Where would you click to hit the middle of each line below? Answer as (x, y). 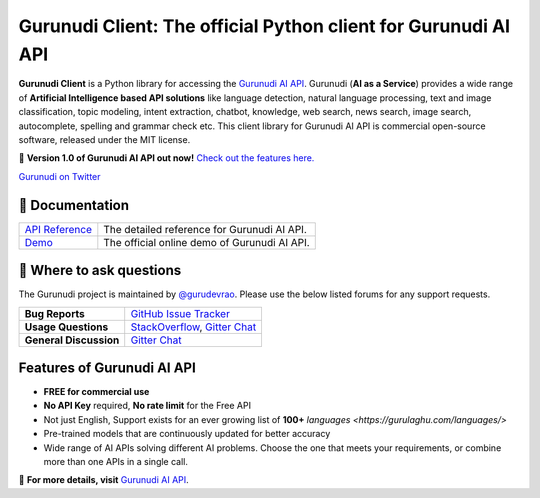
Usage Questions (66, 327)
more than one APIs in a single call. (116, 461)
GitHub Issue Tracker (180, 313)
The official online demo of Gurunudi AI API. (206, 242)
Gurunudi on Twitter (59, 176)
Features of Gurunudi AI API (107, 367)
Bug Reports (54, 313)
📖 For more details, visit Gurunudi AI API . (103, 480)
